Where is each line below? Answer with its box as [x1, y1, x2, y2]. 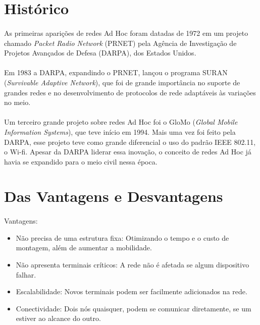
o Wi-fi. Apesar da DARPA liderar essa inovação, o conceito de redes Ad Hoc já [4, 146, 251, 157]
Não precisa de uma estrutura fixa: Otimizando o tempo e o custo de [16, 232, 229, 243]
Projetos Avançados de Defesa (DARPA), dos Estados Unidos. [4, 47, 196, 58]
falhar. [16, 269, 36, 280]
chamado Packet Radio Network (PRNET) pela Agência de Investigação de [4, 37, 237, 48]
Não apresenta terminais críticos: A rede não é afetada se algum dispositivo [16, 259, 249, 270]
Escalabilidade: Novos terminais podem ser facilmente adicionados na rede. [16, 286, 247, 297]
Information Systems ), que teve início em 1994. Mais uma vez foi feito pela [4, 126, 236, 137]
